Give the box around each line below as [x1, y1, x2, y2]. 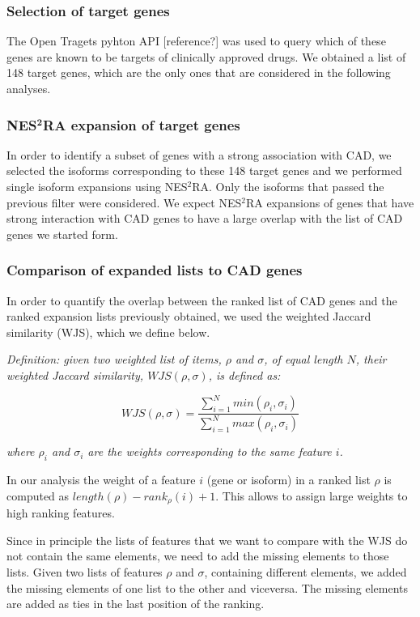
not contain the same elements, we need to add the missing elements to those [6, 547, 389, 564]
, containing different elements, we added [204, 564, 407, 581]
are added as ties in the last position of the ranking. [6, 595, 265, 612]
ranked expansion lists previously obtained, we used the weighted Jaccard [6, 308, 371, 325]
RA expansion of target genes [43, 114, 240, 134]
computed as [6, 487, 70, 504]
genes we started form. [6, 225, 118, 242]
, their [355, 351, 387, 368]
